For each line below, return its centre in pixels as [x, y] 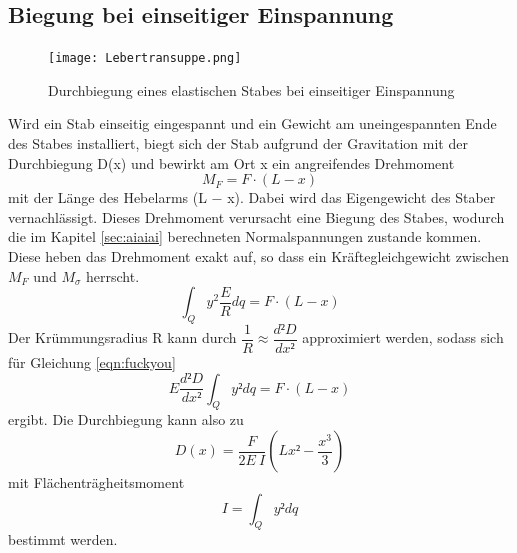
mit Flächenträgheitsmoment [96, 482]
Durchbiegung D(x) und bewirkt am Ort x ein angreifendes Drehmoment [231, 162]
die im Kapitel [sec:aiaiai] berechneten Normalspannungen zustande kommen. [245, 236]
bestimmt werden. [63, 539]
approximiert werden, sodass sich [403, 337]
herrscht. [113, 275]
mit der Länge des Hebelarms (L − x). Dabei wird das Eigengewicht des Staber [252, 197]
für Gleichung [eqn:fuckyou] [92, 362]
